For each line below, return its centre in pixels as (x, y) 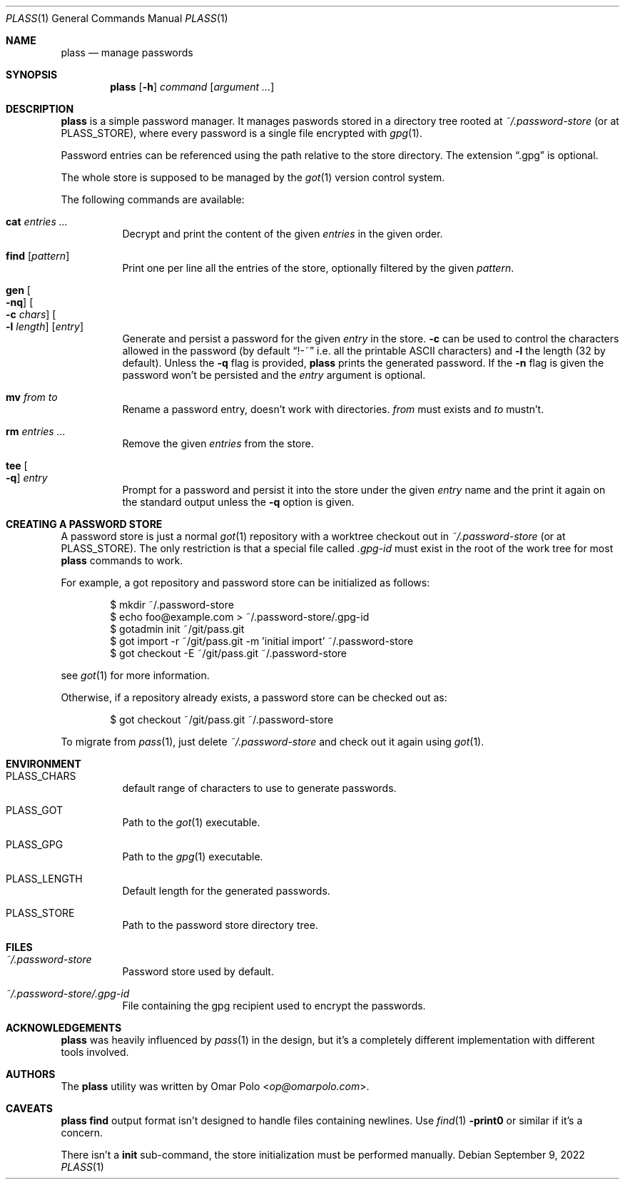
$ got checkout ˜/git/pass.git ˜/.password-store (222, 719)
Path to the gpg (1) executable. (193, 856)
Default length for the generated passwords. (226, 891)
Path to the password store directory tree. (220, 925)
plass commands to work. (122, 560)
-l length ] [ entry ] (45, 326)
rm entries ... (36, 431)
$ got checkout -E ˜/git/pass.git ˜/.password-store (229, 653)
